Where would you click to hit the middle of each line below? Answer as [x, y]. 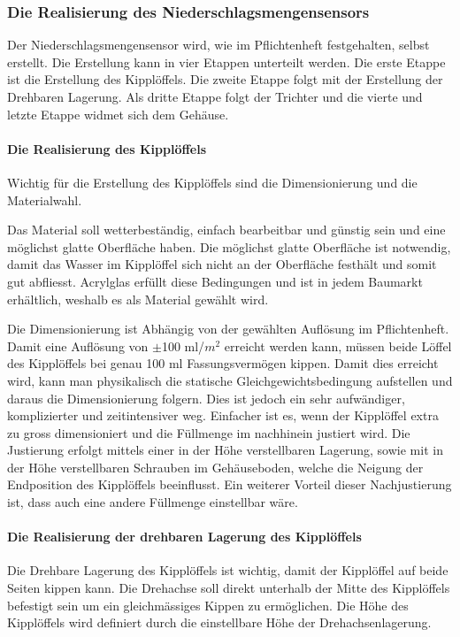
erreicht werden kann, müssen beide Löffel [338, 345]
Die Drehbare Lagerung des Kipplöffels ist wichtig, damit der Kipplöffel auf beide [228, 570]
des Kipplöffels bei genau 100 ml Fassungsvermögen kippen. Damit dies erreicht [223, 363]
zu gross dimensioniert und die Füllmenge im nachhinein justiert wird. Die [209, 432]
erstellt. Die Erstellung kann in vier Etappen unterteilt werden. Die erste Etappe [226, 61]
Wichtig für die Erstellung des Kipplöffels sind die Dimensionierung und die [212, 182]
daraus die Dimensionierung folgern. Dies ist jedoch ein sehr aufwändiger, [206, 398]
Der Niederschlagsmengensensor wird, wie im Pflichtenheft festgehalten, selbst [218, 45]
